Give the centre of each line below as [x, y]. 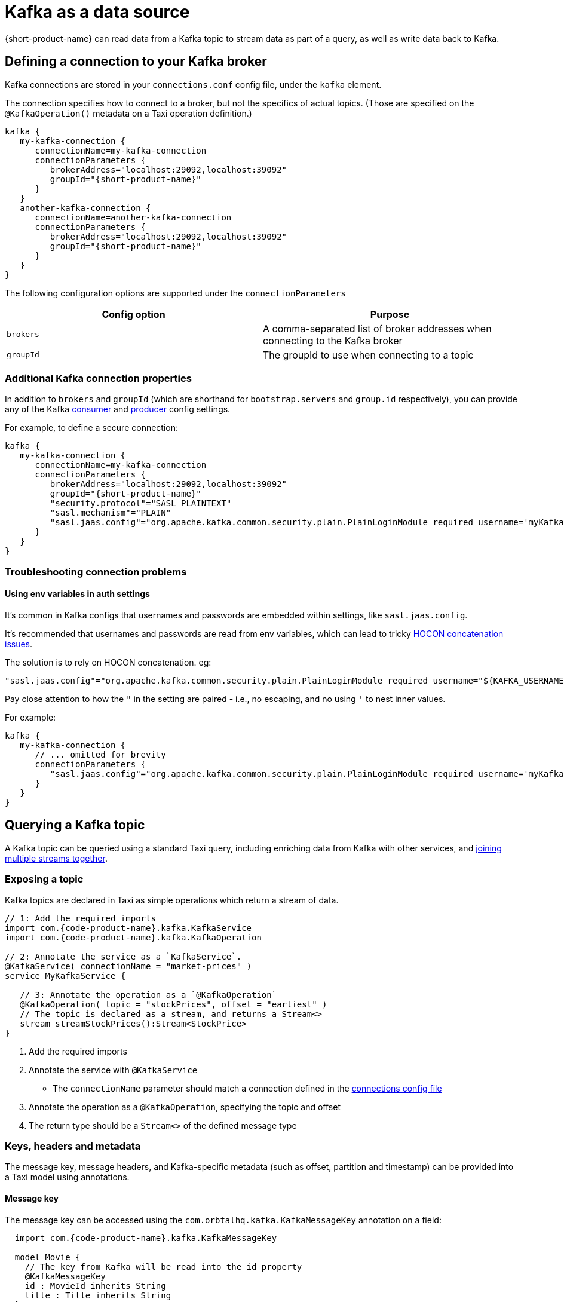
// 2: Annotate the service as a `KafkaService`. [123, 956]
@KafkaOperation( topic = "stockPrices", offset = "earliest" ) [174, 1004]
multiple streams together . [56, 858]
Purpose [390, 314]
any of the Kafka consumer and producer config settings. [118, 409]
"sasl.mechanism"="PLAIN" [111, 513]
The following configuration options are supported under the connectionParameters [175, 293]
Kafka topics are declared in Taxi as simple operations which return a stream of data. [172, 900]
